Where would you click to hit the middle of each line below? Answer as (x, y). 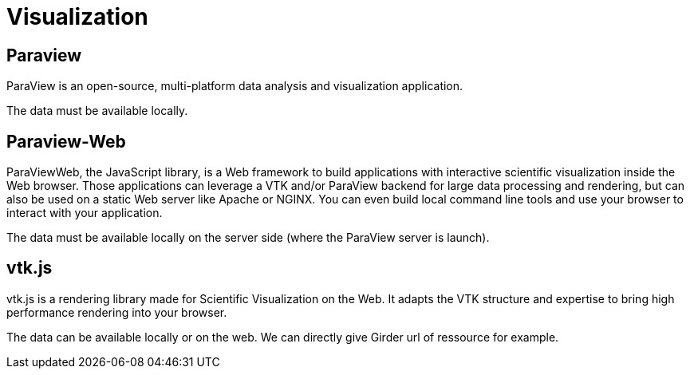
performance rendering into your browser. (117, 312)
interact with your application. (85, 213)
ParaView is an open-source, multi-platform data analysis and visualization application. (235, 86)
